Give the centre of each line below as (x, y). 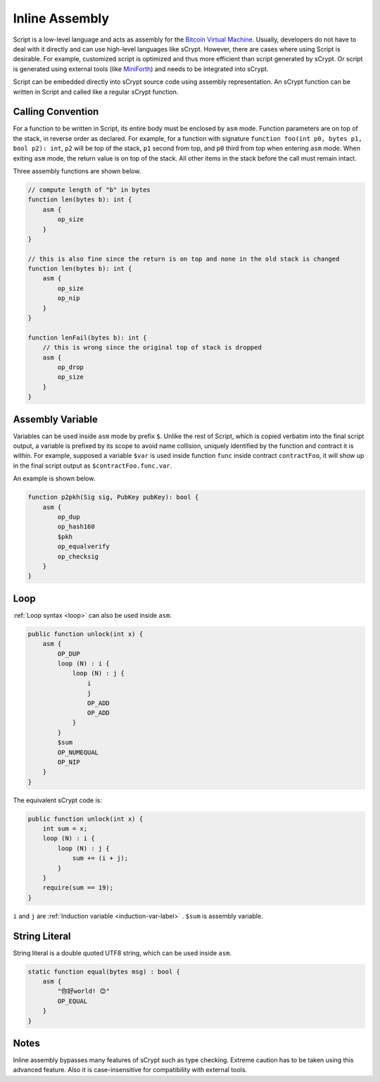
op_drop (71, 367)
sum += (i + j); (100, 858)
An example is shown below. (54, 478)
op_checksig (78, 556)
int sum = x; (65, 829)
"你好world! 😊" (84, 991)
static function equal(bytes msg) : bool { (104, 971)
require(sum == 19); (78, 888)
